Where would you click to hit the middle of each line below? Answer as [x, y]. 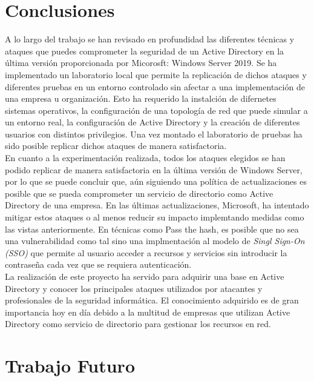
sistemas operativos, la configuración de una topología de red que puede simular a [156, 110]
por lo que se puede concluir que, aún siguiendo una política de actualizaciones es [156, 181]
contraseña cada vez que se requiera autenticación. [98, 264]
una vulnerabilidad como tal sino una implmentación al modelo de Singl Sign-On [155, 241]
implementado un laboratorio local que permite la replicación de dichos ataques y [156, 74]
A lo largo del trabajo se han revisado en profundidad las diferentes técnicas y [150, 39]
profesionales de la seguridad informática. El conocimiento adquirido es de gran [152, 300]
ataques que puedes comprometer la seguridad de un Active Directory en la [145, 51]
